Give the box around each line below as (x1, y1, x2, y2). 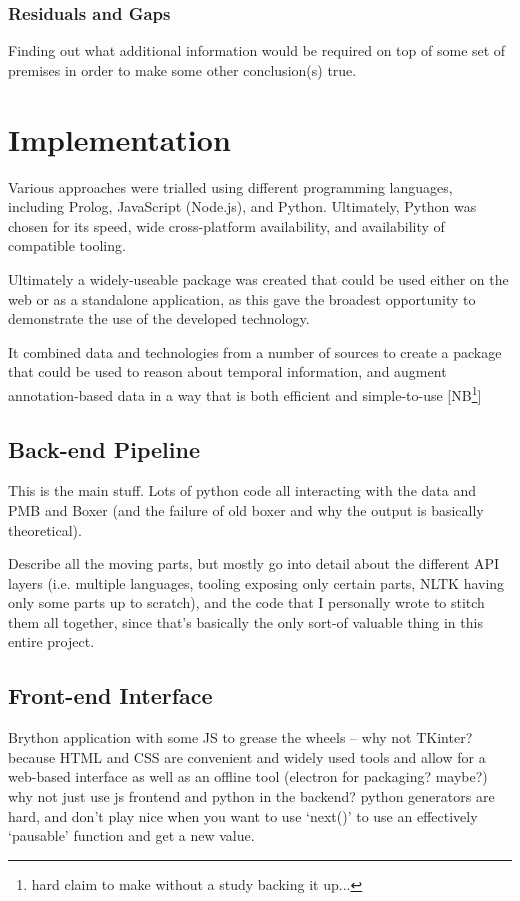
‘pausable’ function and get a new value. (8, 825, 255, 846)
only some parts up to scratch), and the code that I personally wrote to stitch (8, 592, 485, 613)
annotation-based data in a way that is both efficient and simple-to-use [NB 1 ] (8, 381, 482, 405)
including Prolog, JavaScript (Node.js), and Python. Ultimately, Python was (8, 196, 477, 217)
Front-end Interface (8, 680, 213, 711)
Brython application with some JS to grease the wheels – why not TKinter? (8, 727, 473, 748)
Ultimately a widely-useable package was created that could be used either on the (8, 268, 509, 289)
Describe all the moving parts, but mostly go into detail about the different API (8, 553, 500, 574)
